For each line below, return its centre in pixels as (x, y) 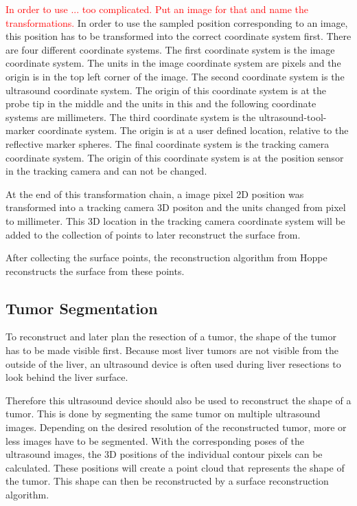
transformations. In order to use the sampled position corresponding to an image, (177, 22)
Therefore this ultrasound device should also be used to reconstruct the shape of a (178, 400)
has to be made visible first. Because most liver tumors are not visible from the (172, 350)
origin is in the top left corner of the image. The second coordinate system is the (175, 76)
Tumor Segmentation (82, 308)
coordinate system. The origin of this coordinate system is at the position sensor (175, 157)
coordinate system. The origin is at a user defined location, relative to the (193, 130)
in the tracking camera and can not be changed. (106, 171)
